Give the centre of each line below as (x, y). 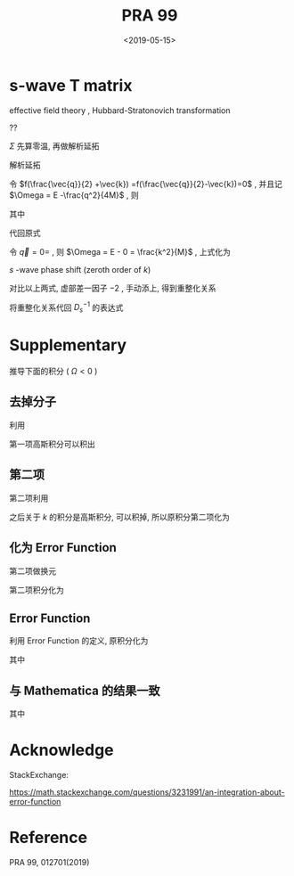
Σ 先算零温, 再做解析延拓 (54, 146)
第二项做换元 (33, 570)
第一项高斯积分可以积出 (52, 444)
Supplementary (68, 345)
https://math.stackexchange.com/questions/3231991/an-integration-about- (147, 792)
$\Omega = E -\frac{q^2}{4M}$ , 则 (74, 195)
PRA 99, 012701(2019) (49, 863)
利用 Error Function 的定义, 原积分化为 (79, 641)
